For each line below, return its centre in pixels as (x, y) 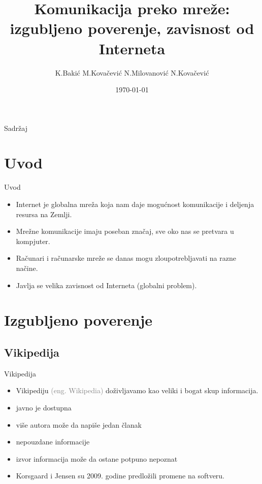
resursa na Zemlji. (44, 214)
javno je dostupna (44, 407)
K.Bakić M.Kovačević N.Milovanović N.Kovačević (132, 72)
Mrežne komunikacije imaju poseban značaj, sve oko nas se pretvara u (125, 231)
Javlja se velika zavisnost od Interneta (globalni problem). (106, 285)
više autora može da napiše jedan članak (79, 424)
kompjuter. (33, 241)
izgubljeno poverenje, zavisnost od (132, 28)
